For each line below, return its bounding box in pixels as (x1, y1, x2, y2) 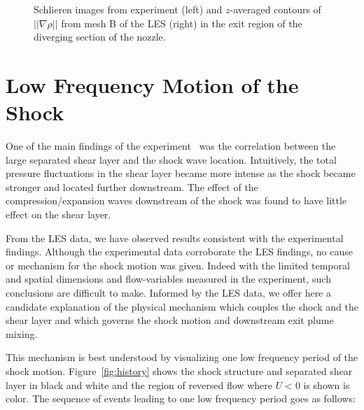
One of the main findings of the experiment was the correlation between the (6, 139, 336, 153)
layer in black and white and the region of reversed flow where (6, 377, 272, 392)
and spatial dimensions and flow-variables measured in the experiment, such (6, 271, 331, 286)
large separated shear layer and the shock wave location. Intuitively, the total (6, 152, 337, 167)
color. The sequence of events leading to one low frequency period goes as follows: (6, 391, 356, 406)
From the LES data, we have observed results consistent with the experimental (6, 230, 344, 245)
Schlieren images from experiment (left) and (34, 2, 223, 16)
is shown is (303, 377, 350, 392)
